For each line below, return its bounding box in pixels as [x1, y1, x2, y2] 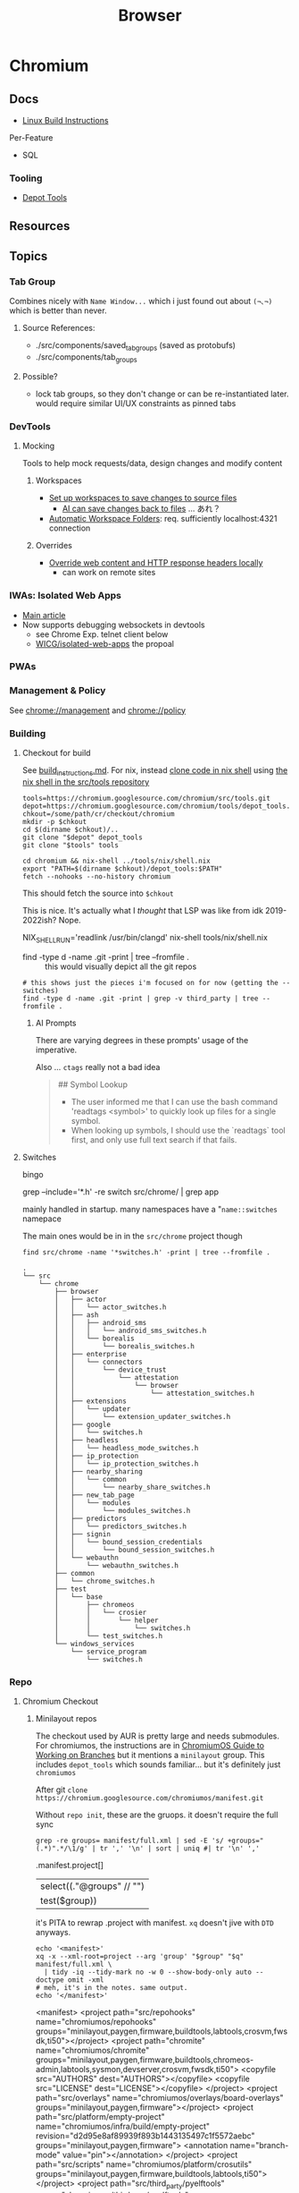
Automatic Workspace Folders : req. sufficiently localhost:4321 [48, 514, 278, 524]
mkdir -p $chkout [21, 817, 87, 826]
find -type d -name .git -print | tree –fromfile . [21, 951, 190, 962]
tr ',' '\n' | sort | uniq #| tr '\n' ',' [99, 1844, 261, 1853]
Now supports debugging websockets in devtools [21, 619, 205, 630]
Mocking [21, 440, 55, 452]
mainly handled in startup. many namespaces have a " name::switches [21, 1203, 278, 1214]
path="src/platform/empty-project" [35, 2111, 165, 2121]
